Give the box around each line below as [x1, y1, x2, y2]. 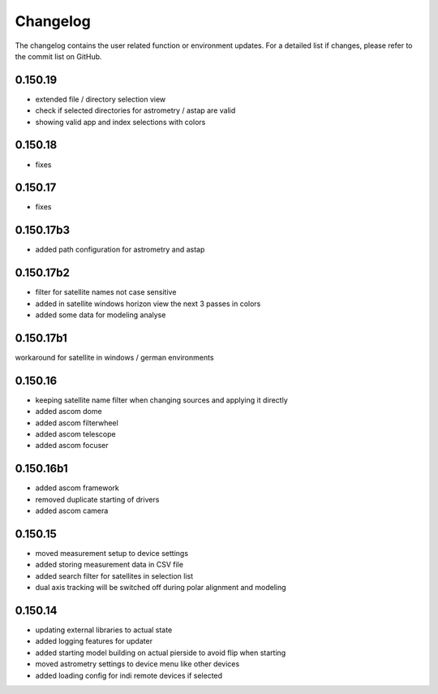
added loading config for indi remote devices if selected [35, 670, 223, 680]
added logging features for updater [35, 636, 153, 646]
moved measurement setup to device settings [35, 549, 189, 558]
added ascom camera [35, 506, 109, 515]
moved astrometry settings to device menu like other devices [35, 659, 240, 669]
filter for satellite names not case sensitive [35, 287, 177, 297]
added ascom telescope [35, 429, 117, 439]
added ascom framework [35, 483, 119, 493]
